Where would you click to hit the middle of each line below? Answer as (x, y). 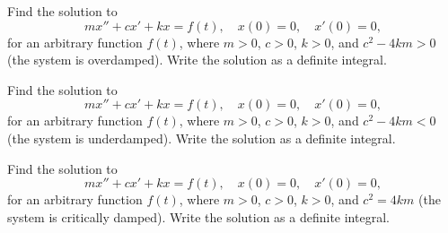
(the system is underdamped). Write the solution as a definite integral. (202, 138)
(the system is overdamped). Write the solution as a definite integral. (197, 60)
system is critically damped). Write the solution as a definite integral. (198, 216)
